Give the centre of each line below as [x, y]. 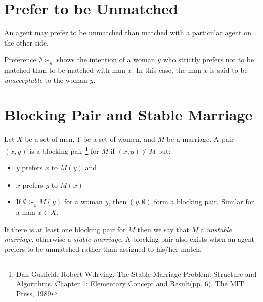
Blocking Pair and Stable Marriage [128, 115]
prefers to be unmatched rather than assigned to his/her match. [103, 249]
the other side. [27, 42]
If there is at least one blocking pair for [65, 229]
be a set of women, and [119, 139]
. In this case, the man [167, 70]
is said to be [229, 70]
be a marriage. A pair [200, 139]
